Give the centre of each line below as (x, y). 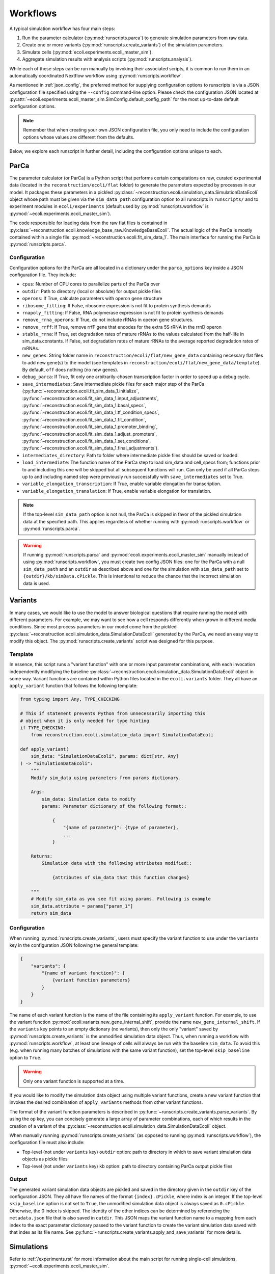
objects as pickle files (45, 1159)
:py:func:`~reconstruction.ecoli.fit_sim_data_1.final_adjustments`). (90, 448)
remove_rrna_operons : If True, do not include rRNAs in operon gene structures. (108, 320)
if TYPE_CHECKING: (43, 728)
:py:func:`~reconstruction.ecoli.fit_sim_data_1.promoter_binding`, (90, 427)
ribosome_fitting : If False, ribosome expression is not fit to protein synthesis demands (117, 305)
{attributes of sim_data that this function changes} (121, 878)
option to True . (25, 1057)
